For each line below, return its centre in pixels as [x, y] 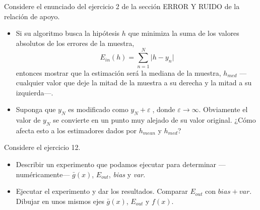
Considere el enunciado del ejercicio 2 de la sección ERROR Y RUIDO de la [122, 6]
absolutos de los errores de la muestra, [75, 43]
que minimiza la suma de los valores [184, 33]
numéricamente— [43, 174]
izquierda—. [35, 92]
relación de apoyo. [32, 16]
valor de [28, 120]
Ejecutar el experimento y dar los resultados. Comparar [102, 191]
